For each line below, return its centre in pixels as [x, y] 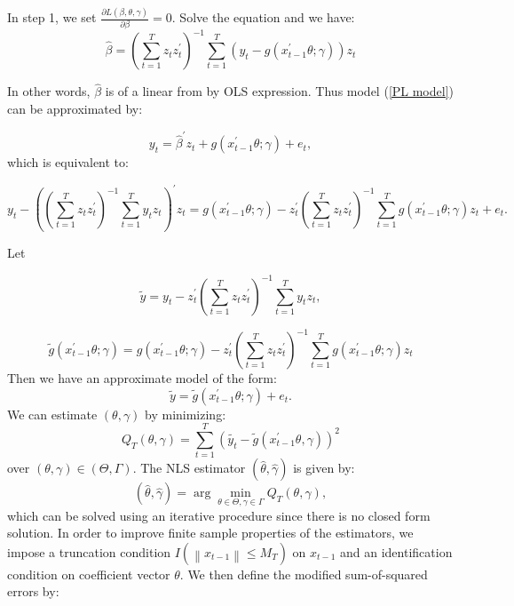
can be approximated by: [75, 108]
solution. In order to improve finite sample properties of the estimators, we [210, 533]
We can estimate [52, 414]
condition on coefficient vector [89, 574]
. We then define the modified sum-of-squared [304, 574]
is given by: [324, 468]
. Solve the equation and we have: [263, 17]
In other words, [49, 91]
